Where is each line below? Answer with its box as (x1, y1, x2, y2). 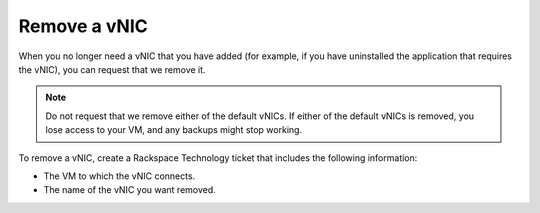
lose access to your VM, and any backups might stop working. (45, 124, 303, 136)
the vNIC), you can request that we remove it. (18, 63, 206, 75)
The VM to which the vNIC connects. (43, 170, 196, 182)
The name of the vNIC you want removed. (43, 184, 217, 196)
